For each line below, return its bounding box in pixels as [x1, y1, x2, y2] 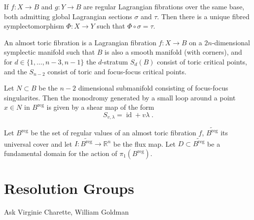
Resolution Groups [4, 178, 134, 198]
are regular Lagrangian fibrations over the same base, [83, 1, 245, 11]
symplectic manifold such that [4, 47, 95, 57]
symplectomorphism [4, 21, 64, 31]
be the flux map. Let [113, 138, 176, 149]
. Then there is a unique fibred [157, 11, 250, 21]
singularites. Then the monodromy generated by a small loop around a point [4, 92, 236, 102]
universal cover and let [4, 138, 73, 149]
